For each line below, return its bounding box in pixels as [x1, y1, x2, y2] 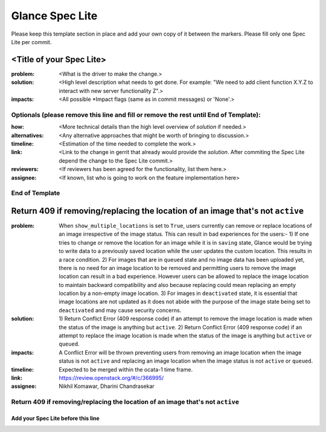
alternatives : [11, 132, 45, 139]
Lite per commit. [11, 38, 52, 45]
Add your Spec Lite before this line [11, 414, 100, 422]
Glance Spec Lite [11, 9, 98, 22]
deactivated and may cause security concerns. [59, 306, 182, 314]
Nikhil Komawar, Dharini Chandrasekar [59, 382, 155, 390]
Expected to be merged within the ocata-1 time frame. [59, 366, 193, 373]
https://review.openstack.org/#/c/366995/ [59, 375, 164, 381]
